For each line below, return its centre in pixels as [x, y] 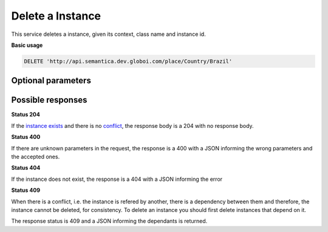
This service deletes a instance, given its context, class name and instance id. [108, 34]
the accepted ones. [36, 156]
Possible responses [49, 100]
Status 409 [26, 190]
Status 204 [26, 114]
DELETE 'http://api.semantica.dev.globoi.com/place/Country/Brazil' [128, 61]
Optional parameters [51, 81]
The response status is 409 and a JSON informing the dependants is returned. [109, 221]
